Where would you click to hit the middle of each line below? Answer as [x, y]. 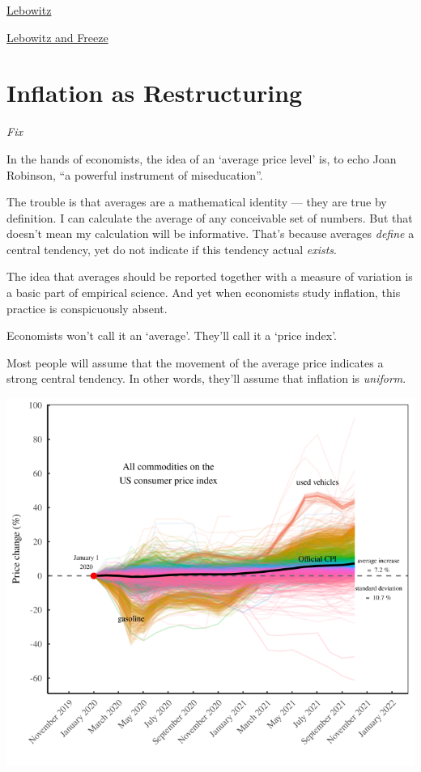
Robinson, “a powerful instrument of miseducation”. [135, 174]
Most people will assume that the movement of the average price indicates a [195, 362]
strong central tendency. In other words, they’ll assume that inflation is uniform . [206, 378]
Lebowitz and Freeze [57, 37]
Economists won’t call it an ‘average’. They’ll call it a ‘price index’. [172, 335]
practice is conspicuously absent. [87, 308]
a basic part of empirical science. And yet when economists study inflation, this [204, 293]
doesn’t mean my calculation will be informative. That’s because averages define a [210, 233]
